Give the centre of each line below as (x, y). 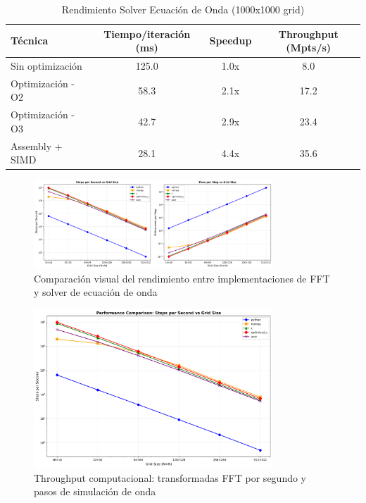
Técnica (30, 41)
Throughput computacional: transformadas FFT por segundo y (170, 477)
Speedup (231, 41)
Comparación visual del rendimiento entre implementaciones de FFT (182, 278)
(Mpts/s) (309, 48)
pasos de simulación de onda (95, 491)
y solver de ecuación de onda (96, 292)
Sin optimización (46, 66)
